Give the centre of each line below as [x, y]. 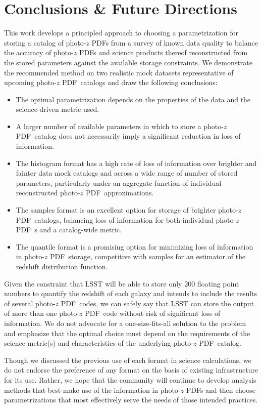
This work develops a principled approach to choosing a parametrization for [121, 33]
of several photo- [30, 303]
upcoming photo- [30, 82]
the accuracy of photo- [39, 52]
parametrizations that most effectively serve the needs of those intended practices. [131, 400]
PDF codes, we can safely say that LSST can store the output [158, 303]
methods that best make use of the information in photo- [92, 390]
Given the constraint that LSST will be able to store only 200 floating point [122, 283]
